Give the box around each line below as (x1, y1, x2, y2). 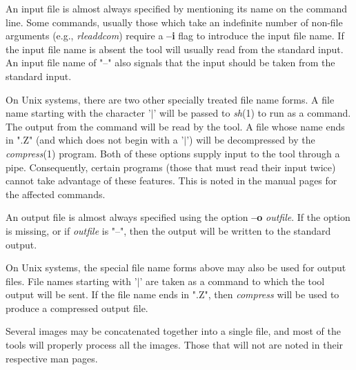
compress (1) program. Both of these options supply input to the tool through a (6, 146, 340, 160)
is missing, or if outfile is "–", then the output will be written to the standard (6, 223, 331, 237)
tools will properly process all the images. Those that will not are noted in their (6, 338, 344, 352)
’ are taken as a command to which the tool (139, 273, 325, 288)
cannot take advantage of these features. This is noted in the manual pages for (6, 173, 337, 188)
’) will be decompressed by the (186, 133, 315, 147)
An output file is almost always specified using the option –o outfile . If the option (6, 210, 350, 224)
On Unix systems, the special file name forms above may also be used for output (6, 260, 346, 275)
